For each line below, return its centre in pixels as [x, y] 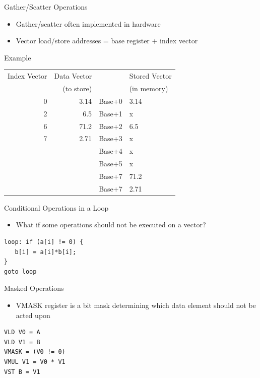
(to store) [77, 88]
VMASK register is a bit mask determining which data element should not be [136, 305]
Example [18, 57]
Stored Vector [150, 76]
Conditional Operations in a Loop [56, 207]
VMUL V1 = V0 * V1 [35, 362]
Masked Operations [34, 288]
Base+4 [111, 151]
